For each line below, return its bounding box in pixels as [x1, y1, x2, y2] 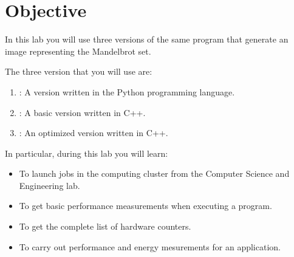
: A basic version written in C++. [19, 106, 146, 118]
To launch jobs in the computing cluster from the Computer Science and [19, 167, 290, 180]
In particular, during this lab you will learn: [5, 146, 168, 159]
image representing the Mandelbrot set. [5, 44, 151, 57]
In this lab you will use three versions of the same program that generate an [5, 33, 289, 46]
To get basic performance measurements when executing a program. [19, 199, 272, 212]
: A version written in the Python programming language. [19, 85, 235, 98]
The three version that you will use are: [5, 65, 152, 78]
